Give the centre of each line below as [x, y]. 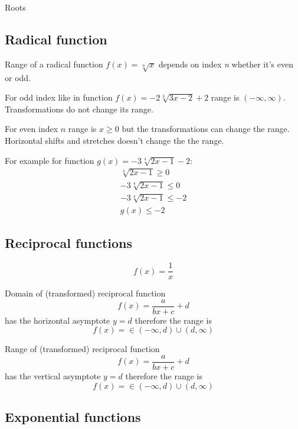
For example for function [50, 160]
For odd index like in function [59, 97]
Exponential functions [73, 417]
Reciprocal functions [69, 243]
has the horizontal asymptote [58, 320]
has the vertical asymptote [53, 376]
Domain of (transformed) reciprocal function [85, 293]
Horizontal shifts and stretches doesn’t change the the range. [114, 140]
